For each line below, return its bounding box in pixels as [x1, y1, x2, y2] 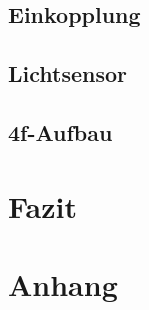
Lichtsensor [8, 58, 128, 89]
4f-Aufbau [8, 116, 113, 147]
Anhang [8, 263, 118, 304]
